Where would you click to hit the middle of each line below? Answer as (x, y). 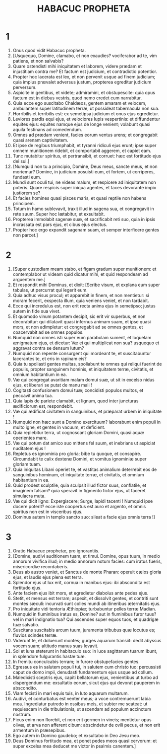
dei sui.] (21, 161)
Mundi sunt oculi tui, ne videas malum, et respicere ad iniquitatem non (84, 182)
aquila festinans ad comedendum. (47, 129)
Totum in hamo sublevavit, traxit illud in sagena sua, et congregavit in (83, 209)
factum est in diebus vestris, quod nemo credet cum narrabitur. (77, 98)
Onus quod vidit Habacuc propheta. (49, 50)
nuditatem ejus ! (29, 448)
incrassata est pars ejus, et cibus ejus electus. (60, 225)
